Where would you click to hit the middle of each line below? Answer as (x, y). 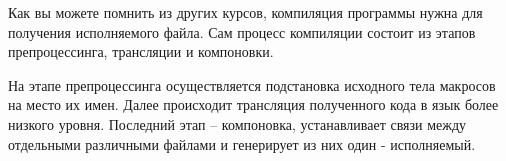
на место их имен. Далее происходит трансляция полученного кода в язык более (253, 104)
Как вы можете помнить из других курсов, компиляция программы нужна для (245, 12)
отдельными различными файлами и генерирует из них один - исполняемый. (242, 143)
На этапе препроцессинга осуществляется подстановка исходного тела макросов (252, 84)
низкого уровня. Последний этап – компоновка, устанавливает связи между (237, 123)
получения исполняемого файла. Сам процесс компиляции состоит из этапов (242, 31)
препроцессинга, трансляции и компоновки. (141, 51)
